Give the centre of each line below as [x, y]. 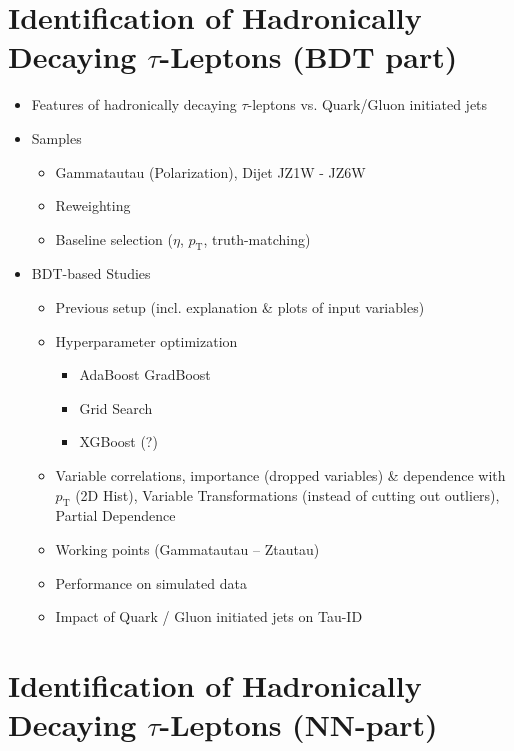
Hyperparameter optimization [146, 340]
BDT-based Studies [91, 273]
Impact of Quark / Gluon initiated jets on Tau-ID [209, 616]
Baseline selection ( [114, 238]
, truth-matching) [257, 238]
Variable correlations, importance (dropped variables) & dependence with [280, 475]
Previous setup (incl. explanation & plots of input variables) [240, 307]
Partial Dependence [115, 515]
